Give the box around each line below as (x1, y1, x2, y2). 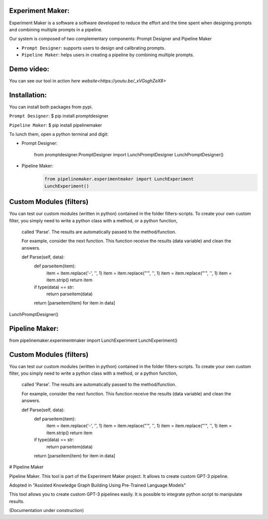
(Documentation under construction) (9, 508, 84, 514)
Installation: (9, 91, 47, 99)
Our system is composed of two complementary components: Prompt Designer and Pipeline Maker (9, 36, 212, 42)
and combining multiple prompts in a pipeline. (9, 26, 103, 32)
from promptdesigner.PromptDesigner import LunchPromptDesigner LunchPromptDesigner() (34, 151, 224, 157)
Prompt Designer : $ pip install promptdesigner (9, 113, 109, 119)
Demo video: (9, 65, 50, 73)
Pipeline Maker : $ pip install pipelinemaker (9, 122, 102, 128)
